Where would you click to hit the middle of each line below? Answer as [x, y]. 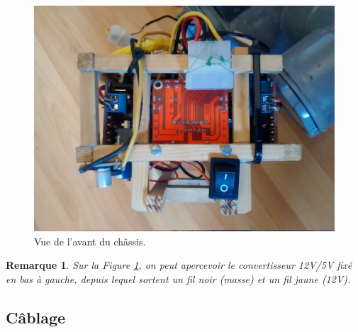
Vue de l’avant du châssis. [90, 241]
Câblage [36, 317]
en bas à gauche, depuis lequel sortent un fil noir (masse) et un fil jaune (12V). [178, 278]
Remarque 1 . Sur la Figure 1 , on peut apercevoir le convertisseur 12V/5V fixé [179, 265]
